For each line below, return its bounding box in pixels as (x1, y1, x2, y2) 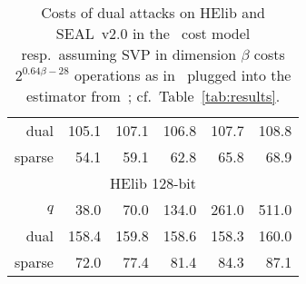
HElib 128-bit (110, 172, 197, 193)
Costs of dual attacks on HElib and (41, 2, 265, 23)
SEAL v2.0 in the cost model (55, 23, 251, 44)
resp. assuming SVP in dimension (21, 44, 237, 64)
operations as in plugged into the (74, 64, 291, 85)
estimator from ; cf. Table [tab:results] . (26, 85, 281, 106)
